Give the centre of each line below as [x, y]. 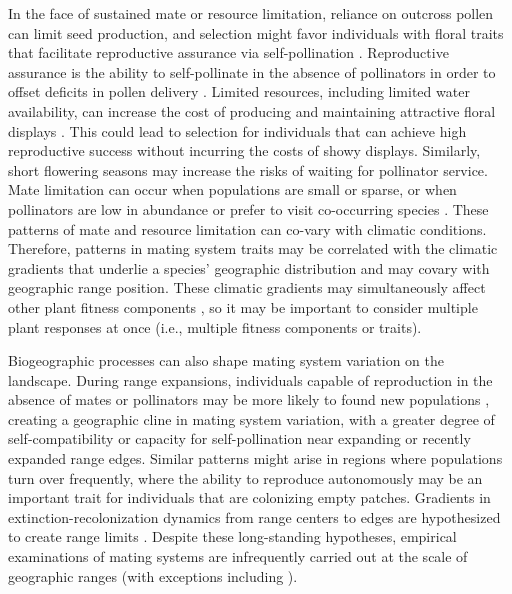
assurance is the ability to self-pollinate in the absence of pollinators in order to [252, 71]
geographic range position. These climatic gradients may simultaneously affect [247, 287]
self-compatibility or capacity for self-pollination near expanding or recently [239, 438]
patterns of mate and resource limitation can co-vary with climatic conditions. [247, 228]
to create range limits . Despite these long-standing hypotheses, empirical [232, 536]
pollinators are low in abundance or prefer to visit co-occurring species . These [248, 208]
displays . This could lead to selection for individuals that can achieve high [237, 130]
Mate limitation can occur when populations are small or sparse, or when [232, 189]
